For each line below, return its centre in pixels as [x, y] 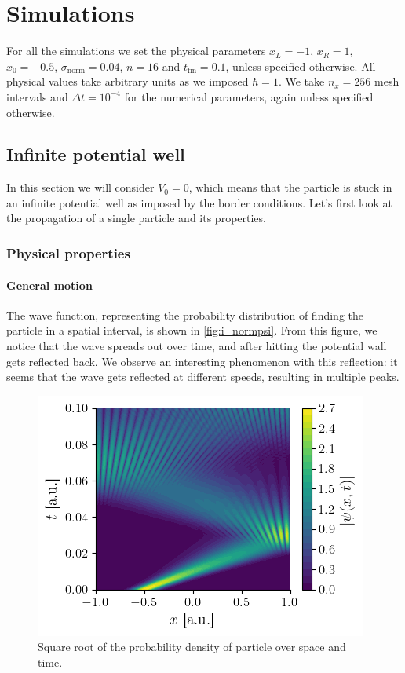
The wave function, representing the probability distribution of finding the [185, 315]
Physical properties [68, 253]
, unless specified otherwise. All [301, 66]
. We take [301, 81]
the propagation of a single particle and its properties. [136, 218]
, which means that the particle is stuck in [290, 187]
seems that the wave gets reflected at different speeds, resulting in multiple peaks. [203, 377]
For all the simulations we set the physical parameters [136, 51]
